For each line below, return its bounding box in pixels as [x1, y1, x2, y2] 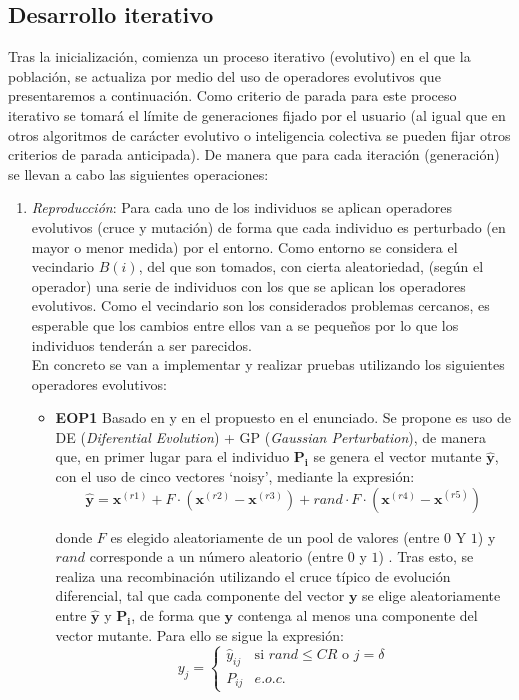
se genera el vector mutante [313, 446, 482, 467]
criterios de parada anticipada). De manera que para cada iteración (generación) [8, 144, 500, 165]
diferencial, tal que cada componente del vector [55, 585, 345, 606]
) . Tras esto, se [378, 546, 474, 567]
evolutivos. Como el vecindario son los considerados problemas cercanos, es [31, 295, 490, 316]
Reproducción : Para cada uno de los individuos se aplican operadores [31, 197, 453, 218]
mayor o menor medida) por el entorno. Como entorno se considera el [31, 236, 458, 257]
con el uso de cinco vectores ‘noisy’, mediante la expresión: [55, 466, 415, 487]
